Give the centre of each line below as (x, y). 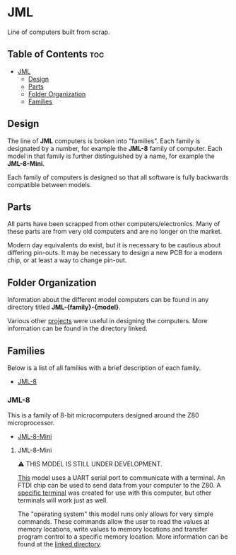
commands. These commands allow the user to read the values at (113, 522)
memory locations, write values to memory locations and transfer (112, 529)
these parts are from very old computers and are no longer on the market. (115, 232)
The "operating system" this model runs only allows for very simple (116, 514)
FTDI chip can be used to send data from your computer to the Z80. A (119, 486)
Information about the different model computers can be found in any (108, 300)
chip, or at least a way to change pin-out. (67, 260)
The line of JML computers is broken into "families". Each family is (104, 141)
